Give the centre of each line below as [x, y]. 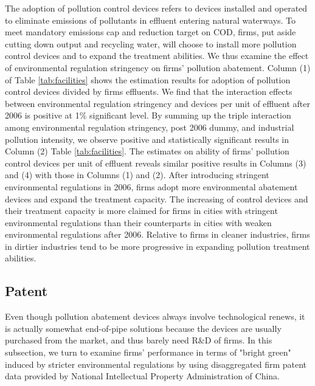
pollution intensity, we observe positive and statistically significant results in [147, 139]
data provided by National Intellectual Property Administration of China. [143, 376]
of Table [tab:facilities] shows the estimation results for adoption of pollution [148, 79]
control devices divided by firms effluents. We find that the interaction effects [149, 91]
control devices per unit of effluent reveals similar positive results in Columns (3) [156, 163]
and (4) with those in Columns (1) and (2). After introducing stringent [137, 175]
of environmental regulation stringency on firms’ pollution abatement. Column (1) [158, 67]
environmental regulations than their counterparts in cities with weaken [138, 222]
